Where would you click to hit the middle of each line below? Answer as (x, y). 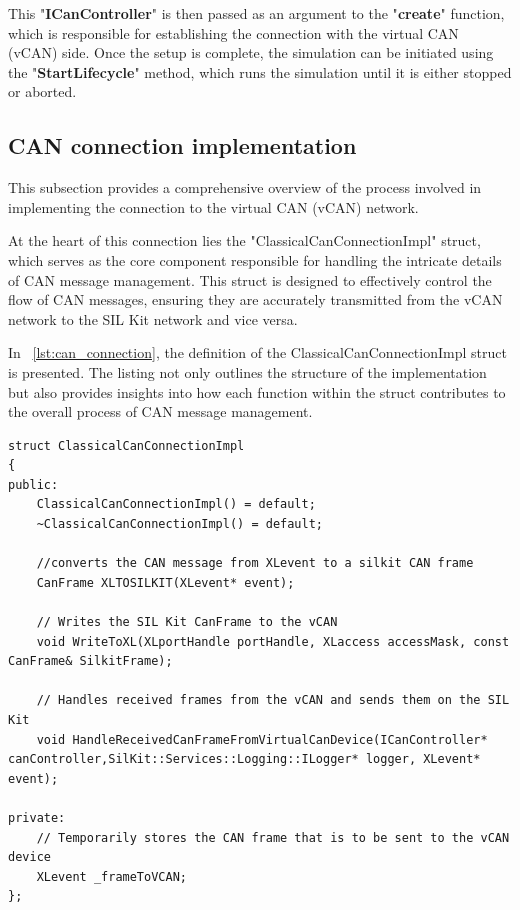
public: (33, 484)
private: (37, 817)
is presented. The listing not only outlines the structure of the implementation (247, 371)
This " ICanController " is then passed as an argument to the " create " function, (256, 13)
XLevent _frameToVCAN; (111, 876)
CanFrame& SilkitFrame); (90, 661)
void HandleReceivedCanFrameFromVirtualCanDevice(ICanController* (262, 739)
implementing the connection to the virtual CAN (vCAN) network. (213, 206)
